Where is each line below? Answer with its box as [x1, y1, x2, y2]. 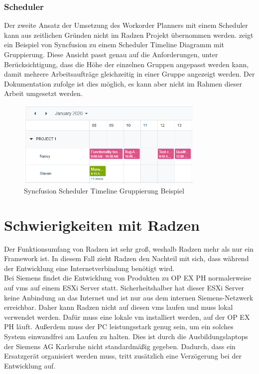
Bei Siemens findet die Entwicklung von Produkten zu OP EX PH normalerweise [4, 273, 252, 283]
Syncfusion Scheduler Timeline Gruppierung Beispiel [24, 185, 184, 195]
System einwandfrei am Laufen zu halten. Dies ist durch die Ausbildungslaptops [4, 331, 248, 341]
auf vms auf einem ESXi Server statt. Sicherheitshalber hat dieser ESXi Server [4, 282, 245, 292]
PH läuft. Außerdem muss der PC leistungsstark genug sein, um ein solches [4, 321, 234, 332]
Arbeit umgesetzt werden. [4, 88, 83, 98]
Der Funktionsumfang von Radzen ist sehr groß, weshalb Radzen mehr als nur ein [4, 243, 254, 254]
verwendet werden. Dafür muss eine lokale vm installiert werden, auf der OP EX [4, 311, 250, 322]
